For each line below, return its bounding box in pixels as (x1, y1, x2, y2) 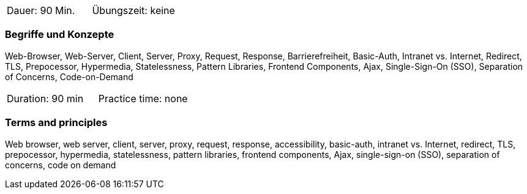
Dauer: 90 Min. (7, 4, 75, 17)
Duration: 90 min (7, 92, 84, 105)
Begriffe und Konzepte (5, 28, 114, 41)
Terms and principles (5, 116, 108, 129)
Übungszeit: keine (92, 4, 175, 17)
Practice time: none (98, 92, 188, 105)
